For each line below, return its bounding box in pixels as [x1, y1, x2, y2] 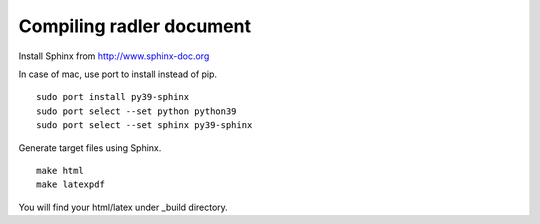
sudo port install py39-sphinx [36, 91, 190, 103]
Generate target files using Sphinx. [18, 141, 162, 154]
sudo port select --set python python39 [36, 105, 237, 117]
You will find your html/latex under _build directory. [18, 201, 229, 213]
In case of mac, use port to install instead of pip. [18, 68, 218, 80]
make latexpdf [36, 179, 105, 190]
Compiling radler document [18, 15, 252, 37]
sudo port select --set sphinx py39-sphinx [36, 120, 253, 131]
